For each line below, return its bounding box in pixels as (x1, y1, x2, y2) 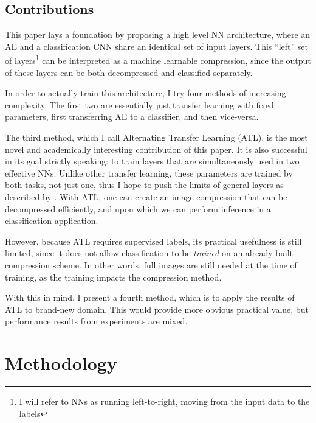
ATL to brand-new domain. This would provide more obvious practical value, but (5, 302, 309, 315)
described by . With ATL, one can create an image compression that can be (5, 190, 287, 203)
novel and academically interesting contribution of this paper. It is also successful (5, 142, 307, 155)
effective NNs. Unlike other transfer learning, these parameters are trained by (5, 166, 293, 179)
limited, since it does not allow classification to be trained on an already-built (5, 246, 294, 259)
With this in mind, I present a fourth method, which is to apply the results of (5, 291, 295, 304)
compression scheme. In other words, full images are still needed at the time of (5, 258, 297, 271)
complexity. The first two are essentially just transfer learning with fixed (5, 98, 274, 111)
